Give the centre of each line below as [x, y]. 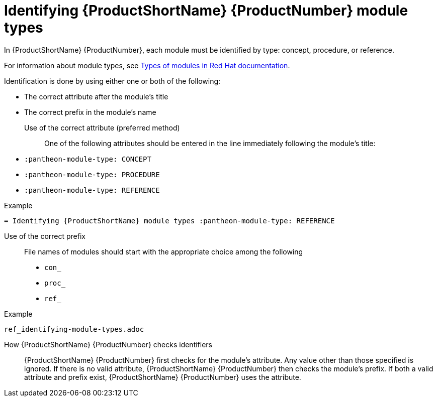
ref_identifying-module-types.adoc [74, 329]
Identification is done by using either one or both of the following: [112, 81]
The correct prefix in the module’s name [90, 112]
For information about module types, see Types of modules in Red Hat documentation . [147, 65]
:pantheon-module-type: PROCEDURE [92, 174]
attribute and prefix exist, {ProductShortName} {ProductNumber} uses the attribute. [163, 377]
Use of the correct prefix [45, 236]
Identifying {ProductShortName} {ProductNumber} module [206, 11]
